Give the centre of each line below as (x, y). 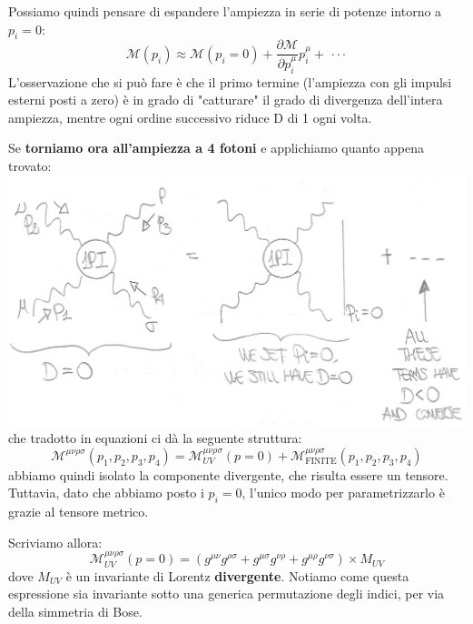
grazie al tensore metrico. (79, 512)
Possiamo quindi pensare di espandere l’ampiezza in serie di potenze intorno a (225, 11)
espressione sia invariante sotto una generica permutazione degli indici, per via (227, 594)
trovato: (30, 165)
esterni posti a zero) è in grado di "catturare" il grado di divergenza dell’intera (226, 100)
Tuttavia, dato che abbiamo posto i (106, 493)
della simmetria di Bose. (75, 611)
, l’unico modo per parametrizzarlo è (343, 493)
